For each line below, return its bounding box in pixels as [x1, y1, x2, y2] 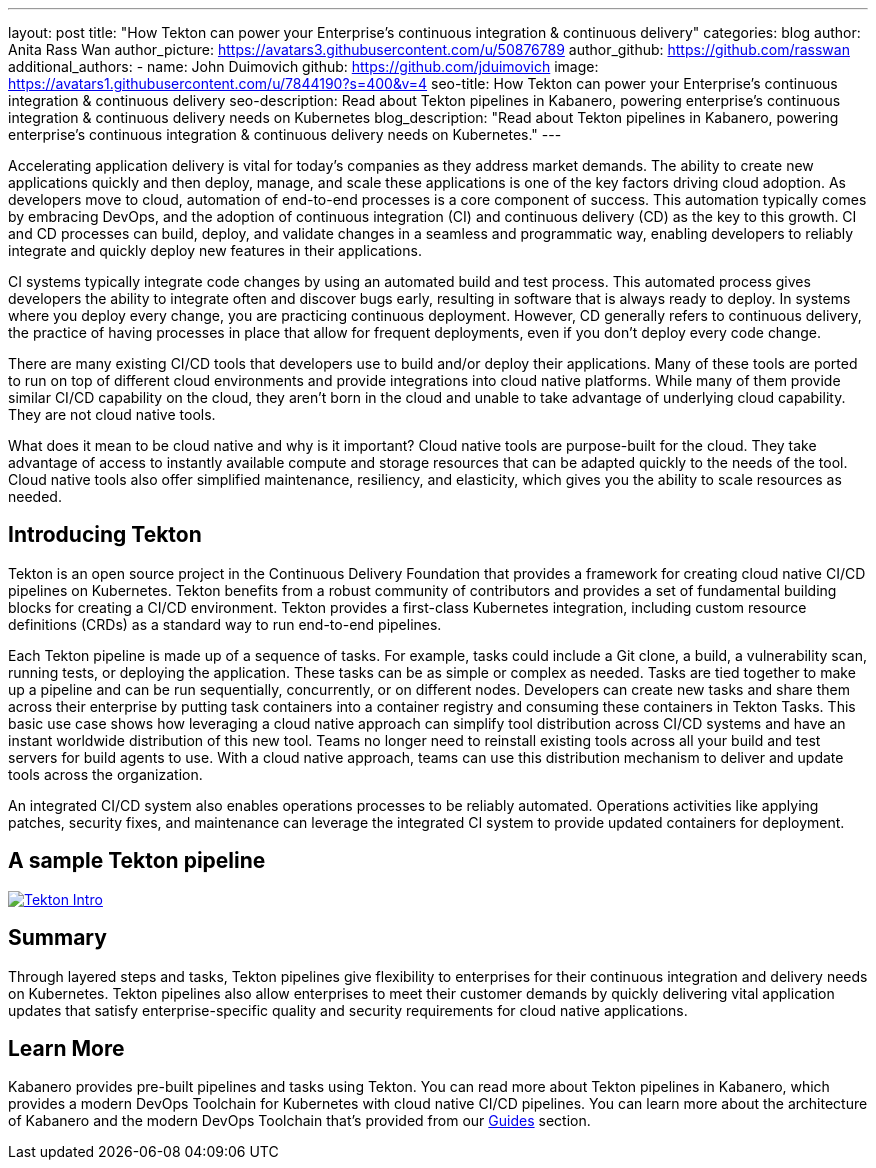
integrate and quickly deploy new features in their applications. [8, 242, 422, 259]
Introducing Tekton [8, 522, 202, 548]
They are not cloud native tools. [8, 406, 216, 423]
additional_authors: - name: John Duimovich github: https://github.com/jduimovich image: [8, 58, 599, 75]
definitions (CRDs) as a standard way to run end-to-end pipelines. [8, 615, 442, 633]
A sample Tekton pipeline [8, 848, 266, 874]
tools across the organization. [8, 765, 203, 783]
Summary [8, 925, 107, 951]
